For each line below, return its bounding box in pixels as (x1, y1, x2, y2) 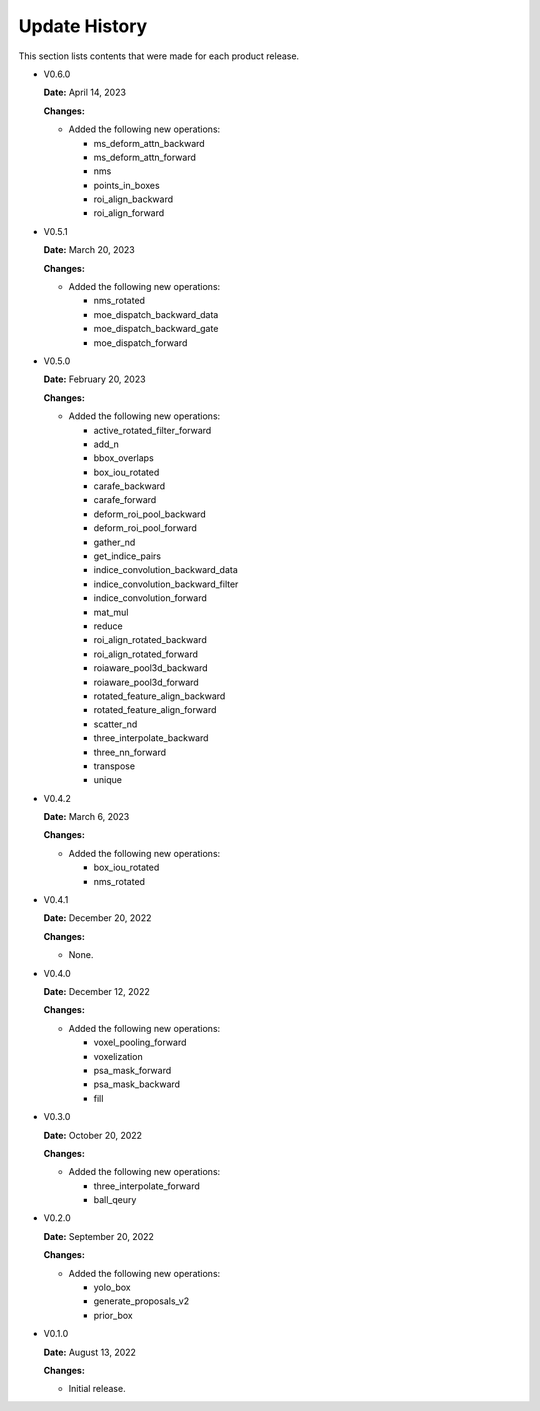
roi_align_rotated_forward (93, 648, 199, 660)
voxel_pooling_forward (93, 1036, 187, 1049)
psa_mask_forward (93, 1064, 172, 1076)
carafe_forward (93, 494, 157, 506)
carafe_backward (93, 480, 166, 492)
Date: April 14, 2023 (43, 86, 127, 99)
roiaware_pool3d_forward (93, 676, 199, 688)
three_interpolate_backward (93, 732, 209, 744)
